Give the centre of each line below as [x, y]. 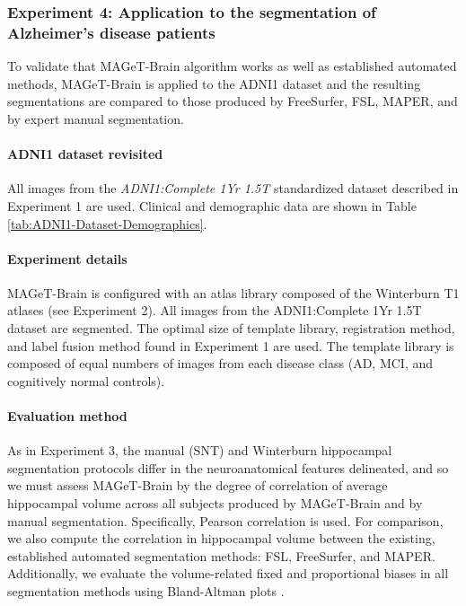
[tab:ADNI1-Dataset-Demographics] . [107, 223]
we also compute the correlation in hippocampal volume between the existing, [221, 538]
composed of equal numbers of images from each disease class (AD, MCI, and [220, 363]
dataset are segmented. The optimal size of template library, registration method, [231, 328]
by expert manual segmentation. [96, 118]
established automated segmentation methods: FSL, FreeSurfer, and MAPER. [221, 555]
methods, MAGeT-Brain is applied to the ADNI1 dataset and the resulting [214, 83]
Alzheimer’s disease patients [111, 32]
